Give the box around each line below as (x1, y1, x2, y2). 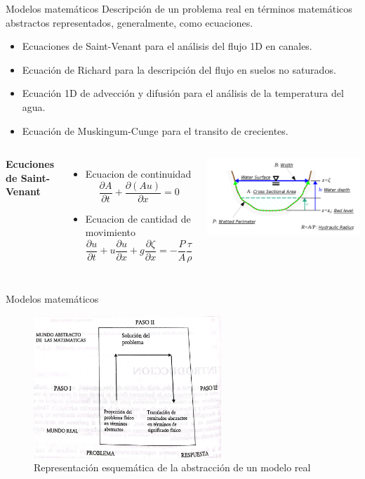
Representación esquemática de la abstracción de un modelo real (34, 460, 311, 475)
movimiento (85, 225, 136, 240)
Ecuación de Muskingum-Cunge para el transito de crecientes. (22, 123, 288, 138)
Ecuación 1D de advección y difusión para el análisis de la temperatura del (22, 86, 344, 100)
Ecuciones (6, 157, 55, 171)
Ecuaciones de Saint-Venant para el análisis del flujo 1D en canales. (22, 39, 312, 53)
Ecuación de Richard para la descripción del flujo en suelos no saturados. (22, 62, 336, 77)
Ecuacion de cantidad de (85, 211, 191, 225)
